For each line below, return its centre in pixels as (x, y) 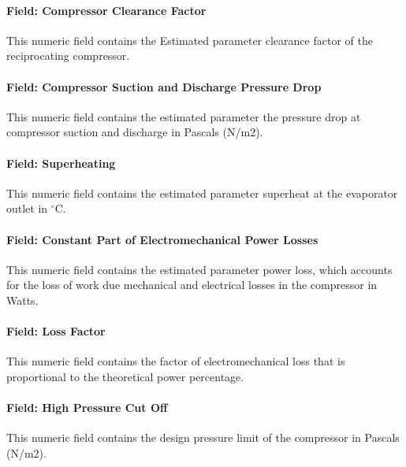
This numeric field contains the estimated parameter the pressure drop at (184, 116)
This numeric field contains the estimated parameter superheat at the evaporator (202, 193)
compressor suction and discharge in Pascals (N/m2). (135, 132)
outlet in (27, 208)
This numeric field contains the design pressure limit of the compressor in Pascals (203, 437)
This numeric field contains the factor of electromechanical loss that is (176, 361)
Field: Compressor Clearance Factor (106, 10)
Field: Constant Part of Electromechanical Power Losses (162, 239)
